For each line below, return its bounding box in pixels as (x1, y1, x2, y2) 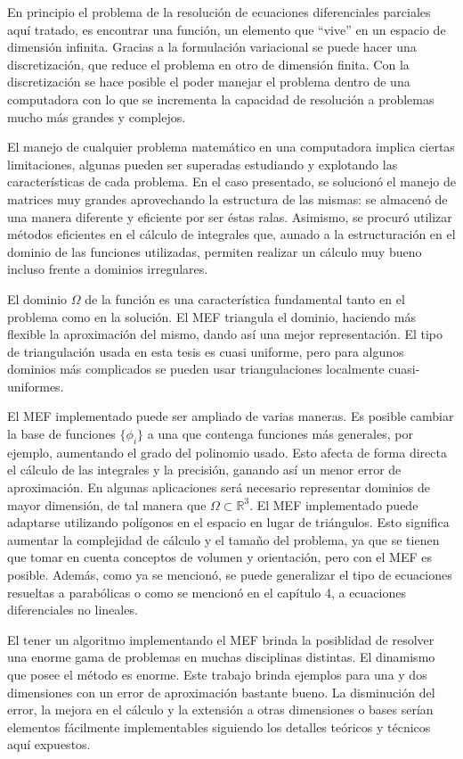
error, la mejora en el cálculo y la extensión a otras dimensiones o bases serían (7, 700, 434, 719)
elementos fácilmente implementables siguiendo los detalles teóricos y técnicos (7, 717, 431, 736)
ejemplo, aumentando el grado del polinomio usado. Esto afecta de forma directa (7, 442, 447, 461)
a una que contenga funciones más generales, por (147, 425, 413, 443)
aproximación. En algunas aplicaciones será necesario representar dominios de (7, 478, 430, 497)
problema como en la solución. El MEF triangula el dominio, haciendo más (7, 307, 416, 326)
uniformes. (7, 376, 64, 395)
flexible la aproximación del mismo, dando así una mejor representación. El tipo (7, 325, 443, 343)
